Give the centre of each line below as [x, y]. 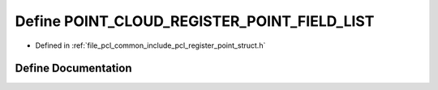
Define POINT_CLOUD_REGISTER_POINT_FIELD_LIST [195, 21]
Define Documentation [73, 69]
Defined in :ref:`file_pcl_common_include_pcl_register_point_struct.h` [150, 45]
